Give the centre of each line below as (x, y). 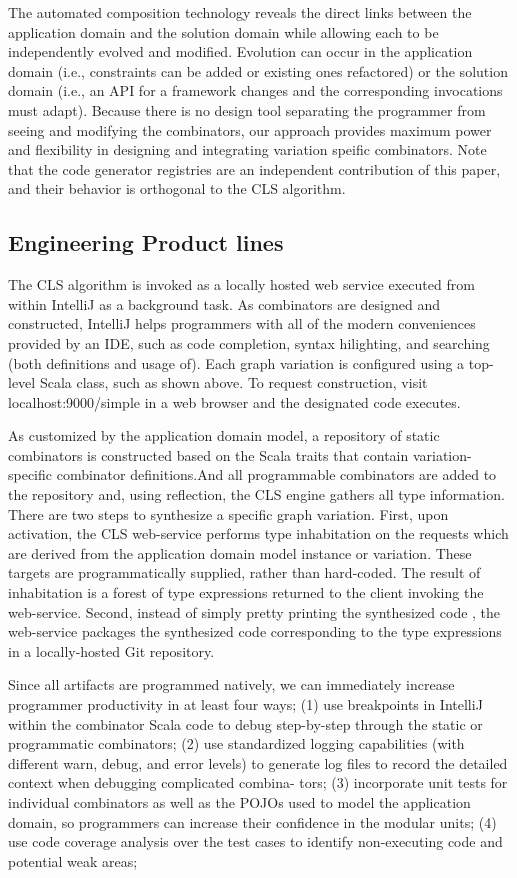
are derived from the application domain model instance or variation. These (240, 552)
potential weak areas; (73, 860)
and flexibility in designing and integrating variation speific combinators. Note (247, 149)
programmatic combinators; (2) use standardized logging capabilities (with (236, 743)
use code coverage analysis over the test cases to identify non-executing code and (255, 841)
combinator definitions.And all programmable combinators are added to (276, 474)
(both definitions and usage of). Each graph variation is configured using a (236, 362)
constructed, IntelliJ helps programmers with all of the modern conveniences (242, 323)
